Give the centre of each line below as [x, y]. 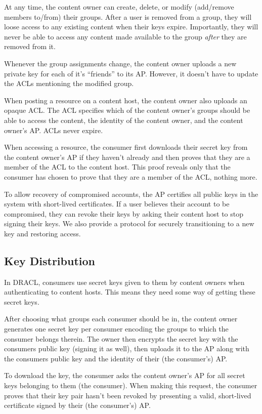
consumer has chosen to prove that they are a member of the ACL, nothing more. [131, 176]
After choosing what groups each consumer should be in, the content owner [121, 319]
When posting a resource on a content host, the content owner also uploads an [126, 100]
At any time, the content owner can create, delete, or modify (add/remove [119, 7]
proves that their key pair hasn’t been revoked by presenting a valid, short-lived [128, 395]
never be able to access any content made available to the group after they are [125, 36]
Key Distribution [50, 260]
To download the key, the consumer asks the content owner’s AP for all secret [125, 375]
